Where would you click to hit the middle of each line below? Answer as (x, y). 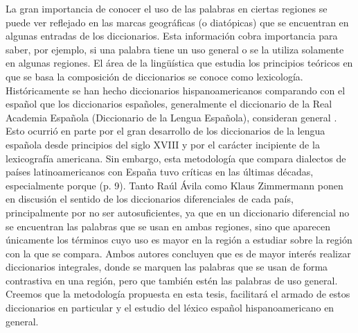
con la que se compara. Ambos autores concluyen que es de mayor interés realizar (178, 253)
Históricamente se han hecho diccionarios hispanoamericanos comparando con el (176, 90)
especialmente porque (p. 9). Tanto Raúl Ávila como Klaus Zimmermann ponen (174, 185)
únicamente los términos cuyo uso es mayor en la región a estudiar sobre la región (179, 240)
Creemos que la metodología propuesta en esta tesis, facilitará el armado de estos (178, 294)
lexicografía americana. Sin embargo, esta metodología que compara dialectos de (176, 158)
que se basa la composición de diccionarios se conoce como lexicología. (154, 76)
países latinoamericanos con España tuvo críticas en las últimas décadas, (160, 172)
